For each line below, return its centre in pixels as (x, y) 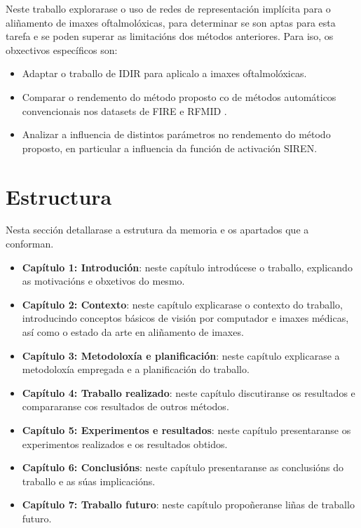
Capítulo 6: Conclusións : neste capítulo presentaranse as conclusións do (183, 467)
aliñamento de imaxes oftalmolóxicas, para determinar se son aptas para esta (171, 22)
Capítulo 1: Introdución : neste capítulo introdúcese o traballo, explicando (187, 267)
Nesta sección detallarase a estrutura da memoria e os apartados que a (157, 230)
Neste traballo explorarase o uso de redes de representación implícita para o (168, 8)
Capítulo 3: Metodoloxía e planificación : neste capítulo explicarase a (181, 355)
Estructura (59, 196)
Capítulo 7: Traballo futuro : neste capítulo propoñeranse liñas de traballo (188, 505)
